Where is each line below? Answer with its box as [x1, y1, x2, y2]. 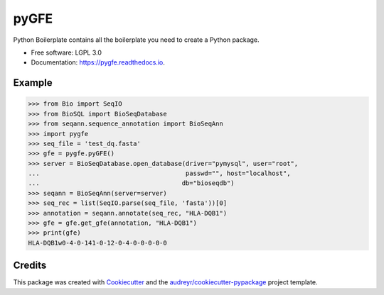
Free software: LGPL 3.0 [31, 48, 102, 57]
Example [13, 77, 53, 89]
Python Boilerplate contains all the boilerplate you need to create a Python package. [13, 35, 260, 44]
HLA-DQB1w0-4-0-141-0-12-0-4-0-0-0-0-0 [28, 238, 167, 247]
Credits [13, 260, 47, 272]
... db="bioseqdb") [28, 179, 235, 187]
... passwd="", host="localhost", [28, 169, 291, 177]
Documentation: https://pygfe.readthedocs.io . [31, 58, 165, 67]
